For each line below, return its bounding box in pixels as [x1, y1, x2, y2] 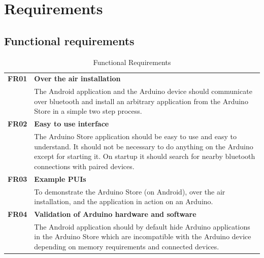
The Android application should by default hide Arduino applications [34, 221, 250, 232]
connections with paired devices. [34, 160, 135, 171]
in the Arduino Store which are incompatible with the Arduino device [34, 231, 251, 242]
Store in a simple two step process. [34, 106, 142, 116]
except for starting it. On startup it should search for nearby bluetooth [34, 151, 255, 162]
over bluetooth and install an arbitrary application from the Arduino [34, 95, 248, 106]
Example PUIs [34, 173, 86, 184]
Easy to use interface [34, 118, 109, 129]
